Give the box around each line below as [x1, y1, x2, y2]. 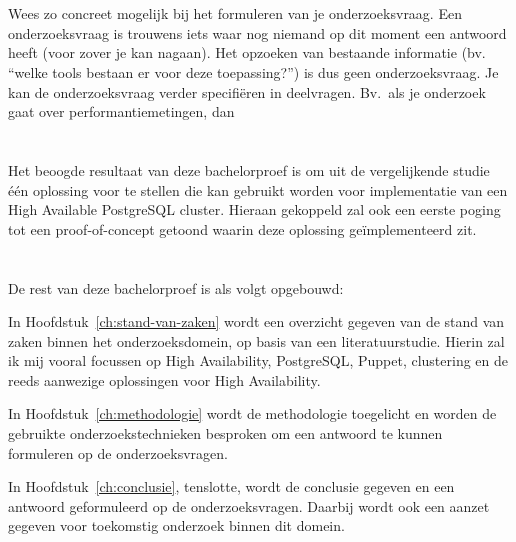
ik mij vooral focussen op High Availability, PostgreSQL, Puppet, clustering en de [8, 350, 509, 371]
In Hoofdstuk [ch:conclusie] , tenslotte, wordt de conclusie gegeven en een [8, 476, 455, 497]
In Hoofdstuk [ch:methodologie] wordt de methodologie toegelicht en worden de [8, 403, 497, 424]
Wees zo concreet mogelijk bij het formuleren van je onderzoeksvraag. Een [8, 3, 462, 24]
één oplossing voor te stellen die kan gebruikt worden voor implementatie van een [8, 179, 508, 200]
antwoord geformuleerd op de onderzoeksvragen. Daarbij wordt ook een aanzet [8, 495, 490, 516]
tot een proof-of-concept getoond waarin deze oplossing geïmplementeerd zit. [8, 218, 477, 239]
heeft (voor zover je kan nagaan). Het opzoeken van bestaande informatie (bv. [8, 42, 486, 63]
